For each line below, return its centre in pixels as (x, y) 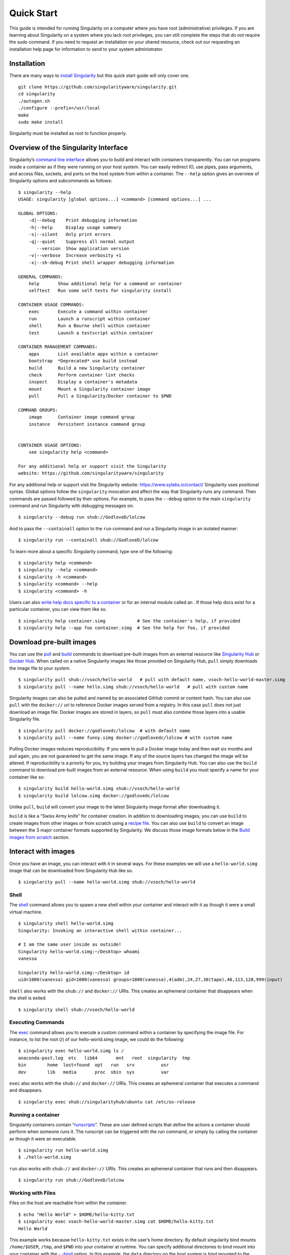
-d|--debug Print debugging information (83, 220)
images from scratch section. (39, 837)
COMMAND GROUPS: (38, 410)
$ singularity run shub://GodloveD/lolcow (71, 1180)
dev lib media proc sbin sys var (94, 1072)
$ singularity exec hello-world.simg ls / (71, 1051)
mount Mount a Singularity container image (89, 389)
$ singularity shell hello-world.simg (66, 923)
